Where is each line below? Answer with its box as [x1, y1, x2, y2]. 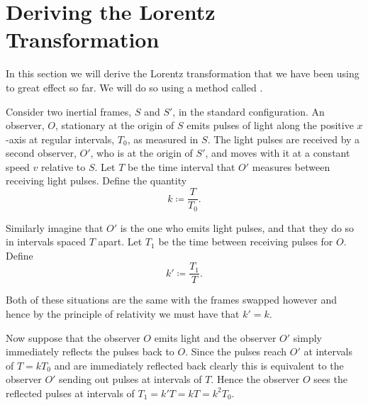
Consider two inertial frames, [6, 104, 132, 118]
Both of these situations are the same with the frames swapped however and [6, 292, 337, 307]
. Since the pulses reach [185, 344, 287, 359]
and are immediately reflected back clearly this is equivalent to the [54, 357, 344, 372]
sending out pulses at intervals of [59, 372, 202, 387]
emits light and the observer [154, 330, 277, 345]
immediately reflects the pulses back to [6, 344, 174, 359]
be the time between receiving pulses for [158, 234, 333, 249]
